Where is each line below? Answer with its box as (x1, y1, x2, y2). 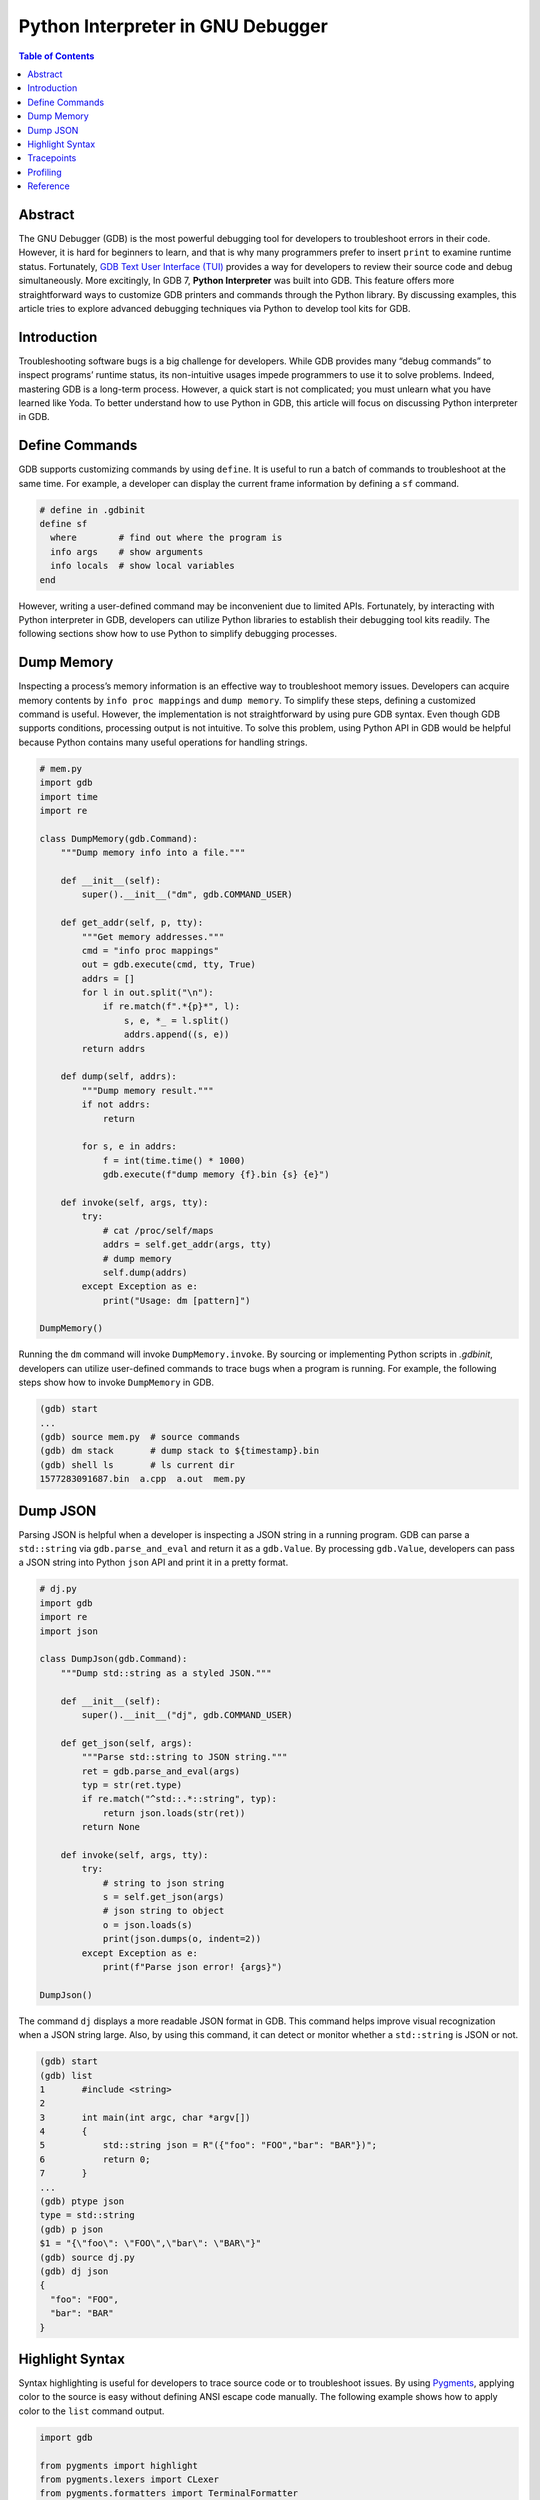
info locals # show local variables (50, 560, 235, 572)
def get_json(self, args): (60, 1737, 194, 1749)
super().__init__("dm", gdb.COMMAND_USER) (81, 889, 294, 900)
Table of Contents (18, 50, 95, 62)
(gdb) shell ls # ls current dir (39, 1459, 235, 1470)
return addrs (81, 1043, 146, 1054)
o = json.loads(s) (102, 1919, 194, 1930)
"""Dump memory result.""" (81, 1085, 214, 1096)
